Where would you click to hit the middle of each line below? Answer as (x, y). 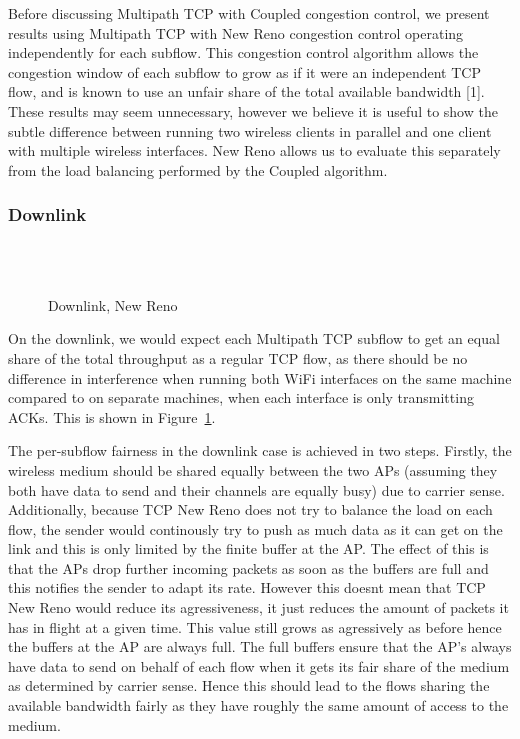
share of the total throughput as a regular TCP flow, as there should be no (238, 357)
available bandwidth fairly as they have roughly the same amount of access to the (258, 705)
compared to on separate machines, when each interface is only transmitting (241, 397)
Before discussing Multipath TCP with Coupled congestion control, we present (249, 13)
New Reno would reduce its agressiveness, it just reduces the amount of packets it (258, 607)
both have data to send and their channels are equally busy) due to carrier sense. (256, 489)
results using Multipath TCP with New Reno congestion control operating (236, 32)
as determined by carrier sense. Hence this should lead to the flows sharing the (249, 685)
